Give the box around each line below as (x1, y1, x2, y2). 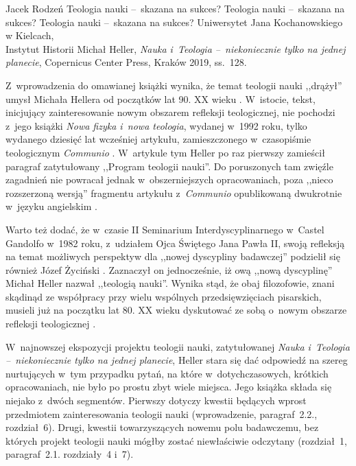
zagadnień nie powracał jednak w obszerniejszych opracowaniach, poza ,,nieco (5, 172, 333, 187)
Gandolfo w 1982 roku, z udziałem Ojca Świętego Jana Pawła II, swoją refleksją (5, 235, 345, 250)
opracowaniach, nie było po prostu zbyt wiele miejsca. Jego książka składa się (5, 380, 332, 394)
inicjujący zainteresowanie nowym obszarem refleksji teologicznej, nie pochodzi (5, 105, 335, 119)
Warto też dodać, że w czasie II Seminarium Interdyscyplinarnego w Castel (5, 222, 324, 236)
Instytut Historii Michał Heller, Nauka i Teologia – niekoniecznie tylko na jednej (5, 41, 346, 56)
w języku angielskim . (5, 199, 97, 213)
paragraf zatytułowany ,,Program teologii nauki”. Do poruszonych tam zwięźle (5, 159, 333, 173)
